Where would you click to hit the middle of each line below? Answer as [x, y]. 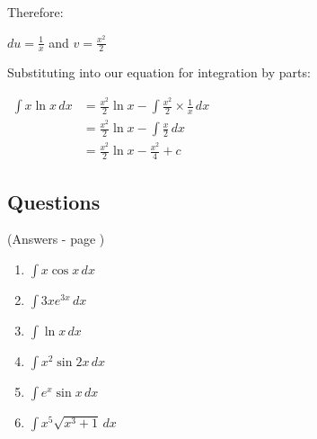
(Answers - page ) [56, 239]
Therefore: [35, 12]
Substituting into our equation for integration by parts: [159, 72]
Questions [54, 201]
